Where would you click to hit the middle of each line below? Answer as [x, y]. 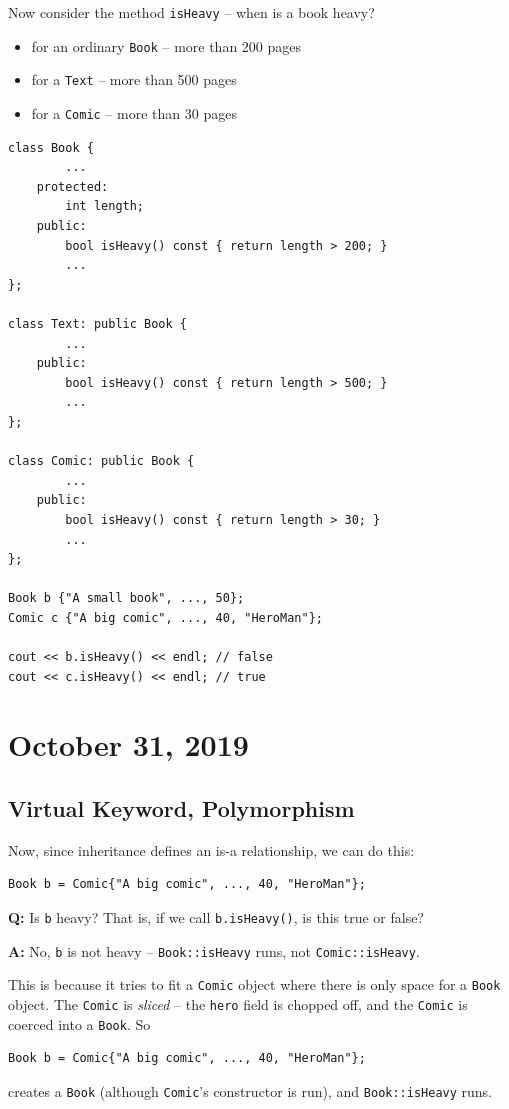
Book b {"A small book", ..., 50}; [126, 598]
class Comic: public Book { [101, 461]
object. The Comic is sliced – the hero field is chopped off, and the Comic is [238, 1003]
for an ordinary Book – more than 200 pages [166, 45]
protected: [72, 186]
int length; [105, 206]
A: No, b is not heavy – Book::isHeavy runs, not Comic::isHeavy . [214, 950]
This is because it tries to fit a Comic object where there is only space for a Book [254, 984]
